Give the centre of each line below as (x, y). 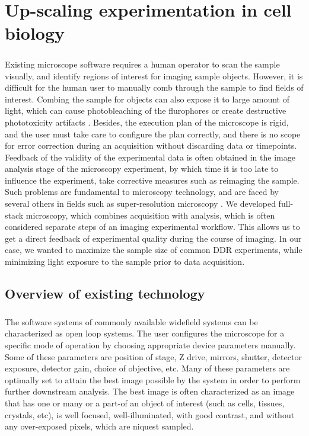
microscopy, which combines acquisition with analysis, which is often (150, 215)
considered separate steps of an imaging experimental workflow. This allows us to (152, 227)
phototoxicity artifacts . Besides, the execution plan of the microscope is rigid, (147, 122)
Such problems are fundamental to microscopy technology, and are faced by (142, 192)
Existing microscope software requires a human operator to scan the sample (142, 64)
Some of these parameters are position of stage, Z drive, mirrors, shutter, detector (153, 356)
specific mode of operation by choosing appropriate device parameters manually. (150, 344)
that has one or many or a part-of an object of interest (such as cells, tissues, (145, 403)
